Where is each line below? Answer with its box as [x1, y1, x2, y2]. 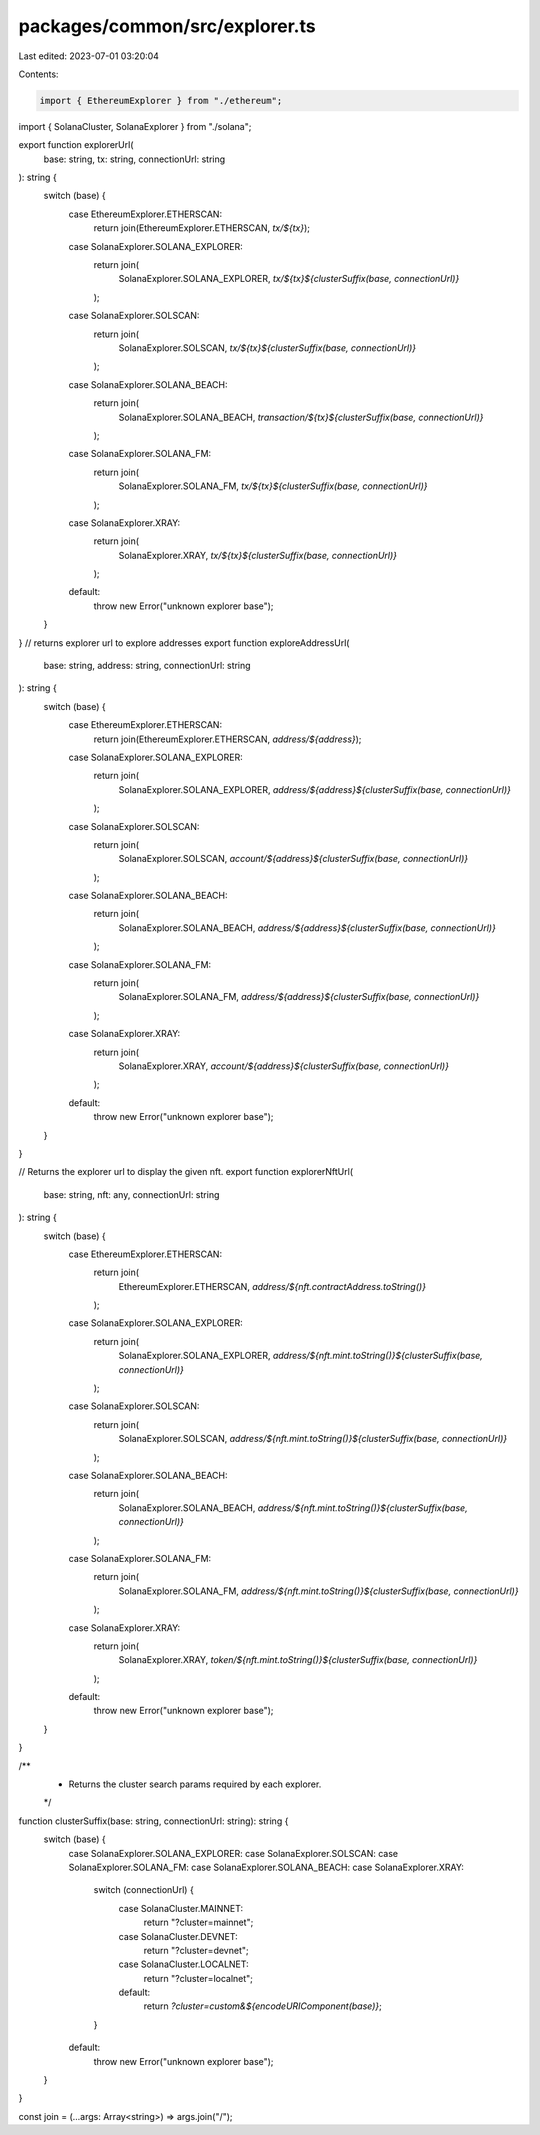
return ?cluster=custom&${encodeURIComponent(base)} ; [143, 2000, 382, 2012]
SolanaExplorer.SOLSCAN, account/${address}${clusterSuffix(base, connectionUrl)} [118, 853, 469, 865]
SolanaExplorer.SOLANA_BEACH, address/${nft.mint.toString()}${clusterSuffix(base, [118, 1501, 469, 1514]
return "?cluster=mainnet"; [143, 1916, 254, 1929]
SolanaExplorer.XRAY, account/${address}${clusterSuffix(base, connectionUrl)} [118, 1060, 450, 1072]
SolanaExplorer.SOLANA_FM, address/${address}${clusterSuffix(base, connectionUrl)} [118, 991, 480, 1003]
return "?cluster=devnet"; [143, 1944, 249, 1956]
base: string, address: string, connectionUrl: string [43, 660, 251, 672]
